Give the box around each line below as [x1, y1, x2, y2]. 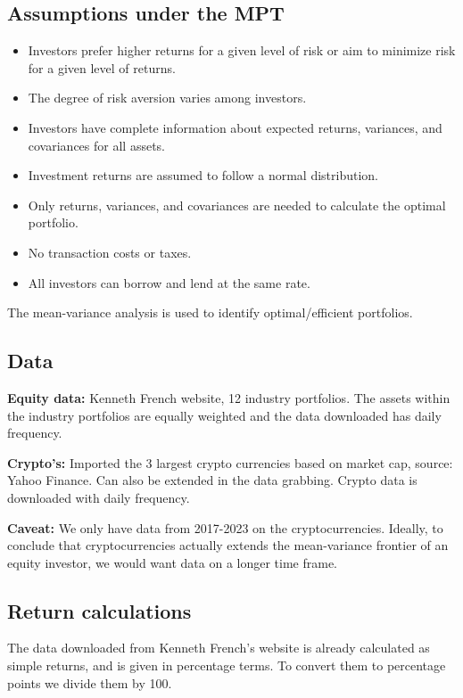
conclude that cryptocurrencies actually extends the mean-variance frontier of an [7, 536, 449, 554]
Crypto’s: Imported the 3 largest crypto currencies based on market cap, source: [7, 453, 453, 472]
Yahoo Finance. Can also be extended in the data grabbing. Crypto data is [7, 471, 418, 489]
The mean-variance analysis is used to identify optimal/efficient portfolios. [7, 303, 413, 322]
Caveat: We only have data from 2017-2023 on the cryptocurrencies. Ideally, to [7, 518, 443, 537]
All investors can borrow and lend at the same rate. [28, 273, 310, 292]
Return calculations [7, 596, 192, 624]
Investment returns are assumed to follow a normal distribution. [28, 166, 378, 185]
